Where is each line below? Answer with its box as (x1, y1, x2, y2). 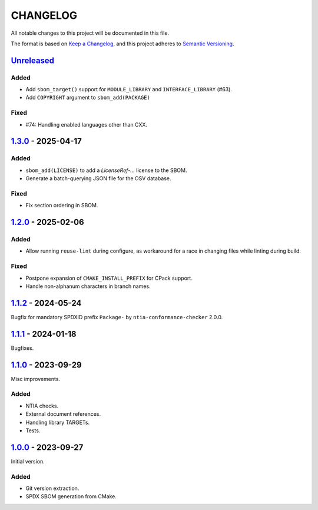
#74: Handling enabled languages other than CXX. (25, 121, 147, 128)
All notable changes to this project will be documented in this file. (11, 29, 170, 37)
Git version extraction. (25, 485, 79, 492)
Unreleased (11, 55, 55, 65)
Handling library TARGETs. (25, 419, 90, 426)
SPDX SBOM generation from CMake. (25, 493, 117, 500)
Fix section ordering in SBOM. (25, 202, 98, 209)
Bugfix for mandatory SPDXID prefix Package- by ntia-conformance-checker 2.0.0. (11, 313, 223, 320)
